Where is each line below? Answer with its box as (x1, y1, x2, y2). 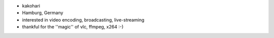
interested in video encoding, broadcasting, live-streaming (22, 16, 145, 22)
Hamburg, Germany (22, 10, 63, 16)
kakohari (22, 3, 41, 8)
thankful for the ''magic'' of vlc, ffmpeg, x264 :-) (22, 24, 124, 30)
